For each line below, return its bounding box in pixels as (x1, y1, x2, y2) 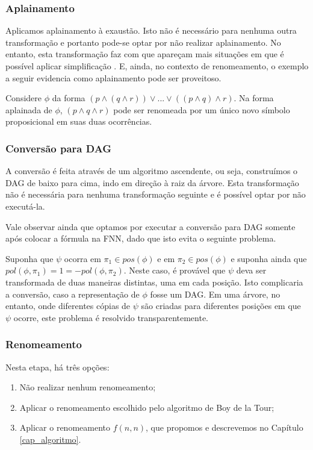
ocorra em (64, 252, 101, 264)
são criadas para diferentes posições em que (141, 299, 301, 312)
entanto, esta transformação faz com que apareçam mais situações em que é (5, 48, 284, 60)
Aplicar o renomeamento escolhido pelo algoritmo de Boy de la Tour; (19, 401, 274, 413)
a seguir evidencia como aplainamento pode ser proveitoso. (5, 71, 222, 84)
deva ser (236, 264, 267, 277)
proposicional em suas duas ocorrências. (5, 115, 152, 128)
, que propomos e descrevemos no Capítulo (146, 421, 303, 434)
